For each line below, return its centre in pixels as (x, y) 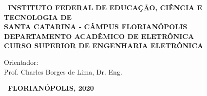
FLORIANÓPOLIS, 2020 (51, 88)
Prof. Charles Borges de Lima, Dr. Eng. (63, 71)
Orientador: (21, 62)
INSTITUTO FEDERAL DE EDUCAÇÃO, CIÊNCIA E (105, 7)
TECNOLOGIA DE (38, 17)
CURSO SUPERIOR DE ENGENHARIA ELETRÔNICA (104, 46)
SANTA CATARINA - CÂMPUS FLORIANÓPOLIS (96, 27)
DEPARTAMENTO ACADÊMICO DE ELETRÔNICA (99, 36)
